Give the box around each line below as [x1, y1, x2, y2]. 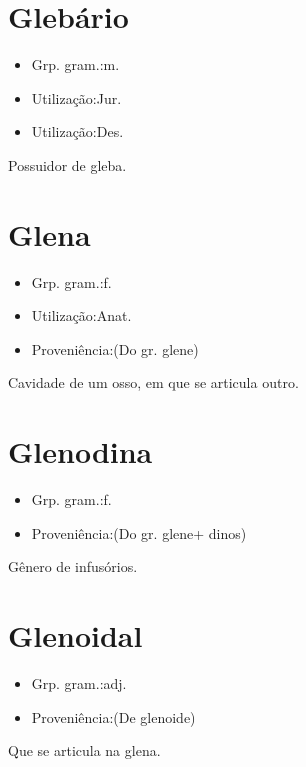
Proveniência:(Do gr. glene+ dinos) [31, 522, 247, 543]
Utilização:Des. [31, 121, 124, 142]
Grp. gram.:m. [31, 54, 120, 75]
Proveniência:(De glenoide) [31, 706, 196, 727]
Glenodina [8, 431, 153, 472]
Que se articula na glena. [8, 740, 161, 761]
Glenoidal [8, 615, 143, 656]
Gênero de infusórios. [8, 556, 138, 577]
